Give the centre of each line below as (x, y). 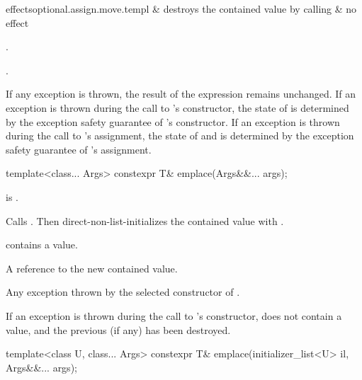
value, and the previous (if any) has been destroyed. (118, 329)
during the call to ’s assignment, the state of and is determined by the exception (180, 136)
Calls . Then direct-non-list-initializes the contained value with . (145, 220)
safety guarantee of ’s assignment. (79, 149)
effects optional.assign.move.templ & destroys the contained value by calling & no (181, 8)
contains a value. (42, 244)
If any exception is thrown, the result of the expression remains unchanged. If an (181, 94)
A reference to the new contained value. (92, 268)
